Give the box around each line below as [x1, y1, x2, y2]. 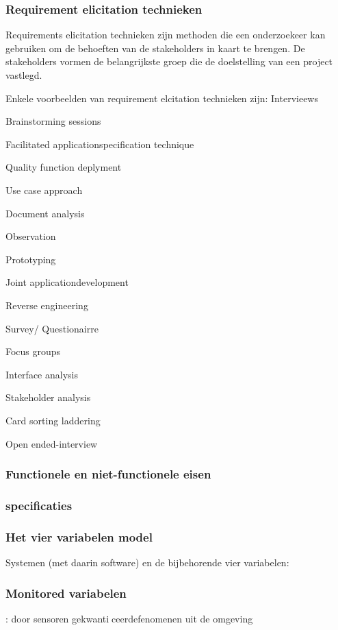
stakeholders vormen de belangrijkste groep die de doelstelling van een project [5, 54, 333, 69]
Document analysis [5, 206, 85, 220]
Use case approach [5, 182, 83, 197]
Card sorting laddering [5, 413, 101, 427]
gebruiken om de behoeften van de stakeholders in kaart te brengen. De [5, 40, 305, 55]
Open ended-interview [5, 436, 98, 450]
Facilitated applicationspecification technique [5, 136, 194, 151]
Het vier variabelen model [5, 528, 153, 545]
